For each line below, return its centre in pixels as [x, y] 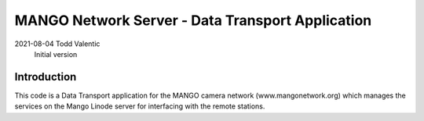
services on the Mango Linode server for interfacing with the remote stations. [140, 106]
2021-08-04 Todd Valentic [57, 44]
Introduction [46, 77]
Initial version [56, 54]
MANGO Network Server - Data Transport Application [193, 20]
